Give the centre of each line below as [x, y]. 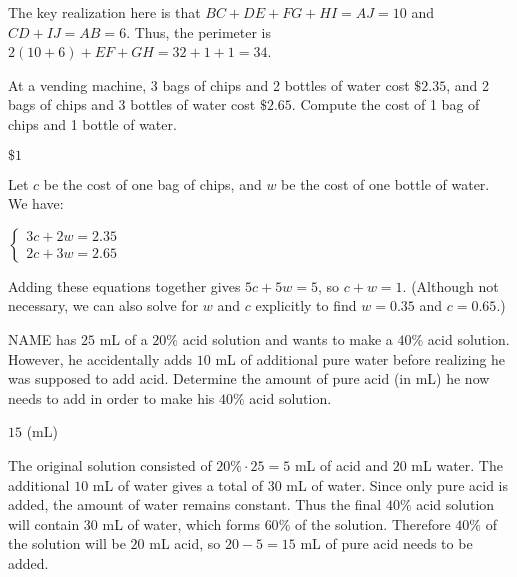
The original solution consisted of [110, 464]
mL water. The [457, 464]
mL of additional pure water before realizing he [360, 358]
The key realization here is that [104, 12]
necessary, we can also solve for [103, 305]
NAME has [42, 338]
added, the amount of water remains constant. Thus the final [195, 504]
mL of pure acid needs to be [386, 543]
